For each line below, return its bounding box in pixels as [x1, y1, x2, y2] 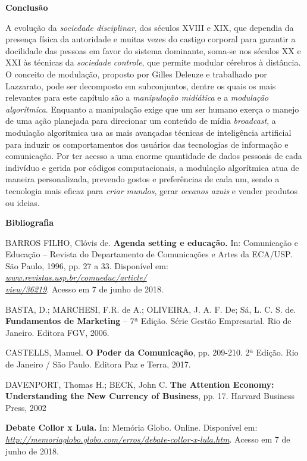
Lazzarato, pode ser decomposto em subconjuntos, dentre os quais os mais [5, 79, 276, 92]
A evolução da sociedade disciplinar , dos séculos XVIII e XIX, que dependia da [5, 21, 294, 33]
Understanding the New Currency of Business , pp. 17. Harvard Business [5, 390, 295, 402]
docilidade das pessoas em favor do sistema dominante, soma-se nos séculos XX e [5, 44, 301, 57]
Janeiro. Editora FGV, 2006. [5, 326, 109, 338]
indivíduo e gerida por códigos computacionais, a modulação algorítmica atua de [5, 161, 299, 173]
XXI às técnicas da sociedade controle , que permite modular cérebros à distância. [5, 56, 301, 68]
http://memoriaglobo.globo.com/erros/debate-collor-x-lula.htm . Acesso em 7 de [5, 433, 290, 445]
